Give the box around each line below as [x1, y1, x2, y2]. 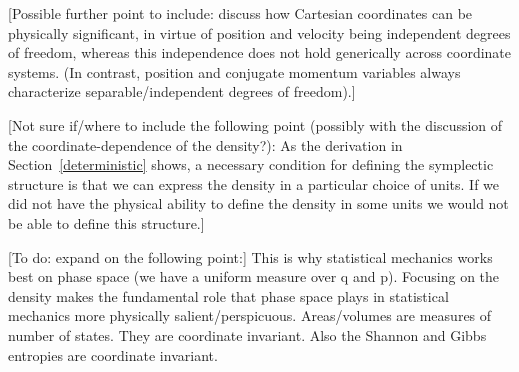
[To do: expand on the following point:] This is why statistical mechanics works [8, 246, 493, 267]
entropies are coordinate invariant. [8, 344, 218, 365]
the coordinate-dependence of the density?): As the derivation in [8, 134, 403, 155]
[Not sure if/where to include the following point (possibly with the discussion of [8, 114, 503, 135]
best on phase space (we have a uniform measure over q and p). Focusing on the [8, 266, 500, 287]
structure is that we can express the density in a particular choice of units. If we [8, 173, 500, 194]
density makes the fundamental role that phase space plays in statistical [8, 285, 449, 306]
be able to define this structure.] [8, 212, 205, 233]
